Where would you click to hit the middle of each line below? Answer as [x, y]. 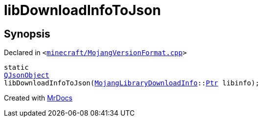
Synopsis [27, 34]
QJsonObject [27, 75]
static [16, 68]
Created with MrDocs [38, 98]
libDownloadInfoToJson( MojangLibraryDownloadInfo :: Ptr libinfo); [132, 83]
